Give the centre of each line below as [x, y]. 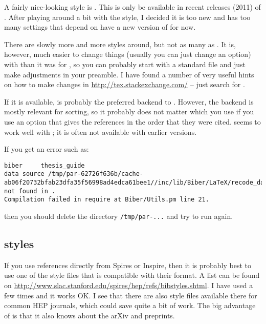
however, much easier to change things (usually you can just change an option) [128, 54]
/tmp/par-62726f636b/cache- [96, 174]
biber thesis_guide [45, 165]
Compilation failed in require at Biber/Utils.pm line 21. [107, 200]
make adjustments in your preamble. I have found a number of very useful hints [129, 74]
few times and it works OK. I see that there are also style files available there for [131, 295]
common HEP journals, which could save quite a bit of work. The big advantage [130, 305]
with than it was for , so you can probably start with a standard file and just [125, 64]
